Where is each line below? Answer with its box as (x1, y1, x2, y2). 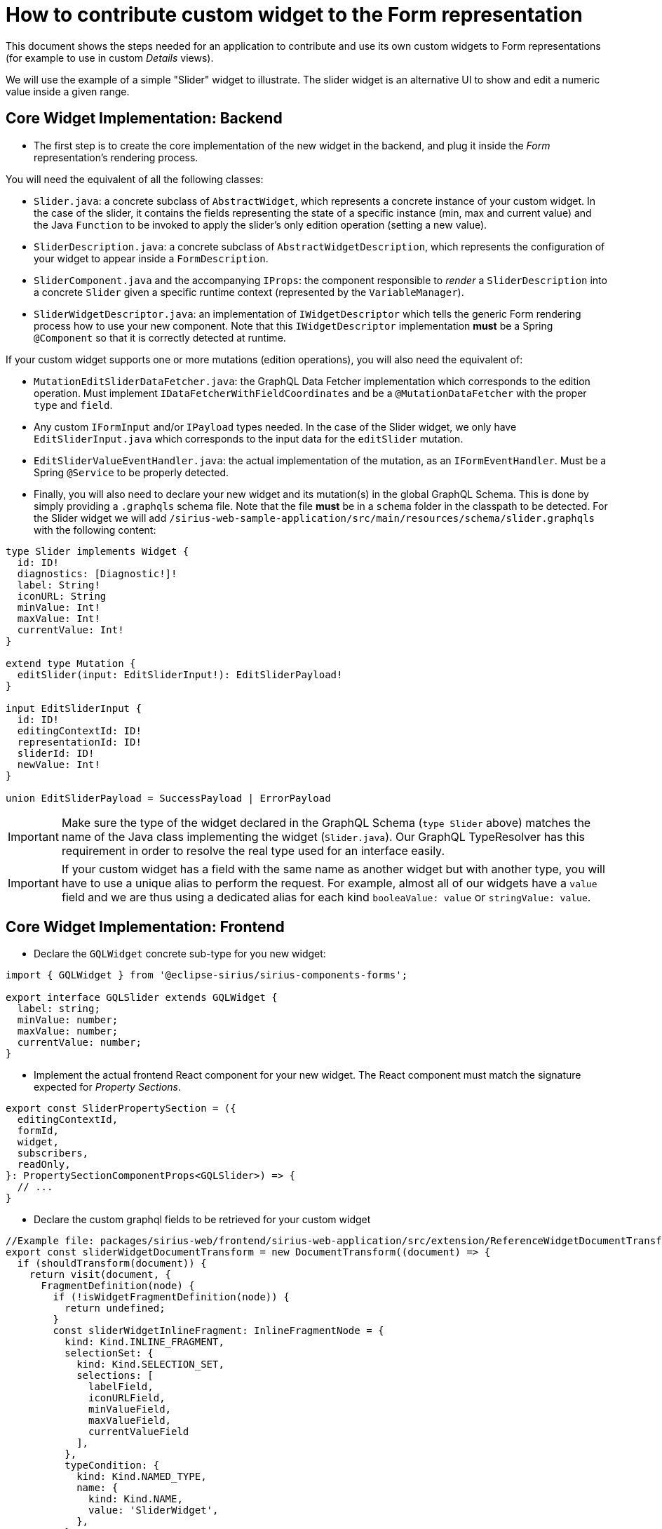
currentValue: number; (17, 1037, 142, 1049)
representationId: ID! (17, 736, 142, 748)
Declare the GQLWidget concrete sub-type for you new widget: (34, 948, 326, 960)
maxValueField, (88, 1415, 172, 1427)
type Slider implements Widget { (6, 545, 189, 557)
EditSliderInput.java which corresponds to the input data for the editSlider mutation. (34, 432, 464, 445)
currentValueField (88, 1426, 189, 1438)
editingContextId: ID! (17, 725, 142, 736)
